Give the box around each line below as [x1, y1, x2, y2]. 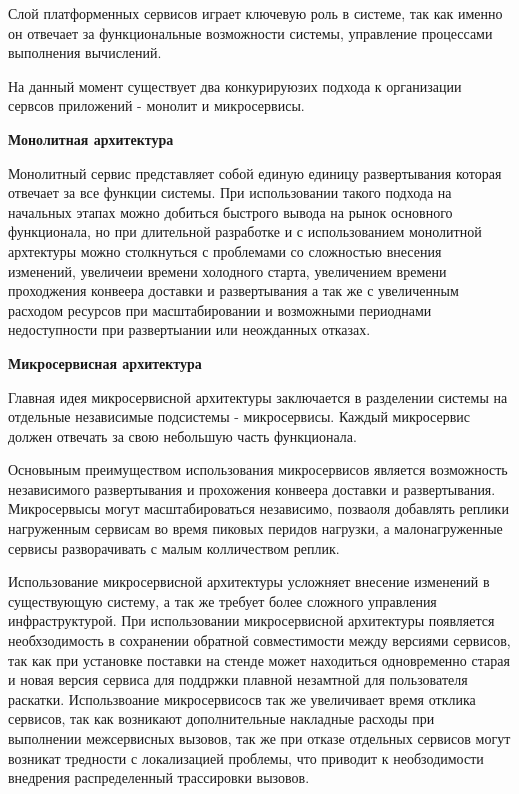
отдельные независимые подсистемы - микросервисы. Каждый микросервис [8, 406, 471, 427]
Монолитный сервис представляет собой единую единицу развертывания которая [8, 162, 502, 183]
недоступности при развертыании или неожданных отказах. [8, 319, 371, 340]
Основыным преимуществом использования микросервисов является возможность [8, 459, 508, 480]
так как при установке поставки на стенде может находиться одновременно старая [8, 649, 510, 670]
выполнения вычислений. [8, 42, 162, 63]
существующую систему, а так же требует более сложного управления [8, 590, 437, 611]
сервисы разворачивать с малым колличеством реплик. [8, 537, 340, 558]
